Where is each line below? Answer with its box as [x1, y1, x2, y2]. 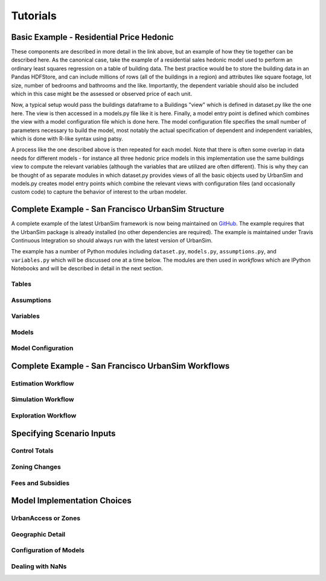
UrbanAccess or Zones [11, 514, 81, 522]
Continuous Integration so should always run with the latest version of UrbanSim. [11, 237, 213, 244]
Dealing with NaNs [11, 562, 67, 570]
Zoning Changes [11, 463, 62, 471]
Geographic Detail [11, 530, 66, 538]
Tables [11, 279, 31, 288]
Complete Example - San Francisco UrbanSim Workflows [11, 361, 230, 371]
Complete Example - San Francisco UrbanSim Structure [11, 204, 225, 214]
